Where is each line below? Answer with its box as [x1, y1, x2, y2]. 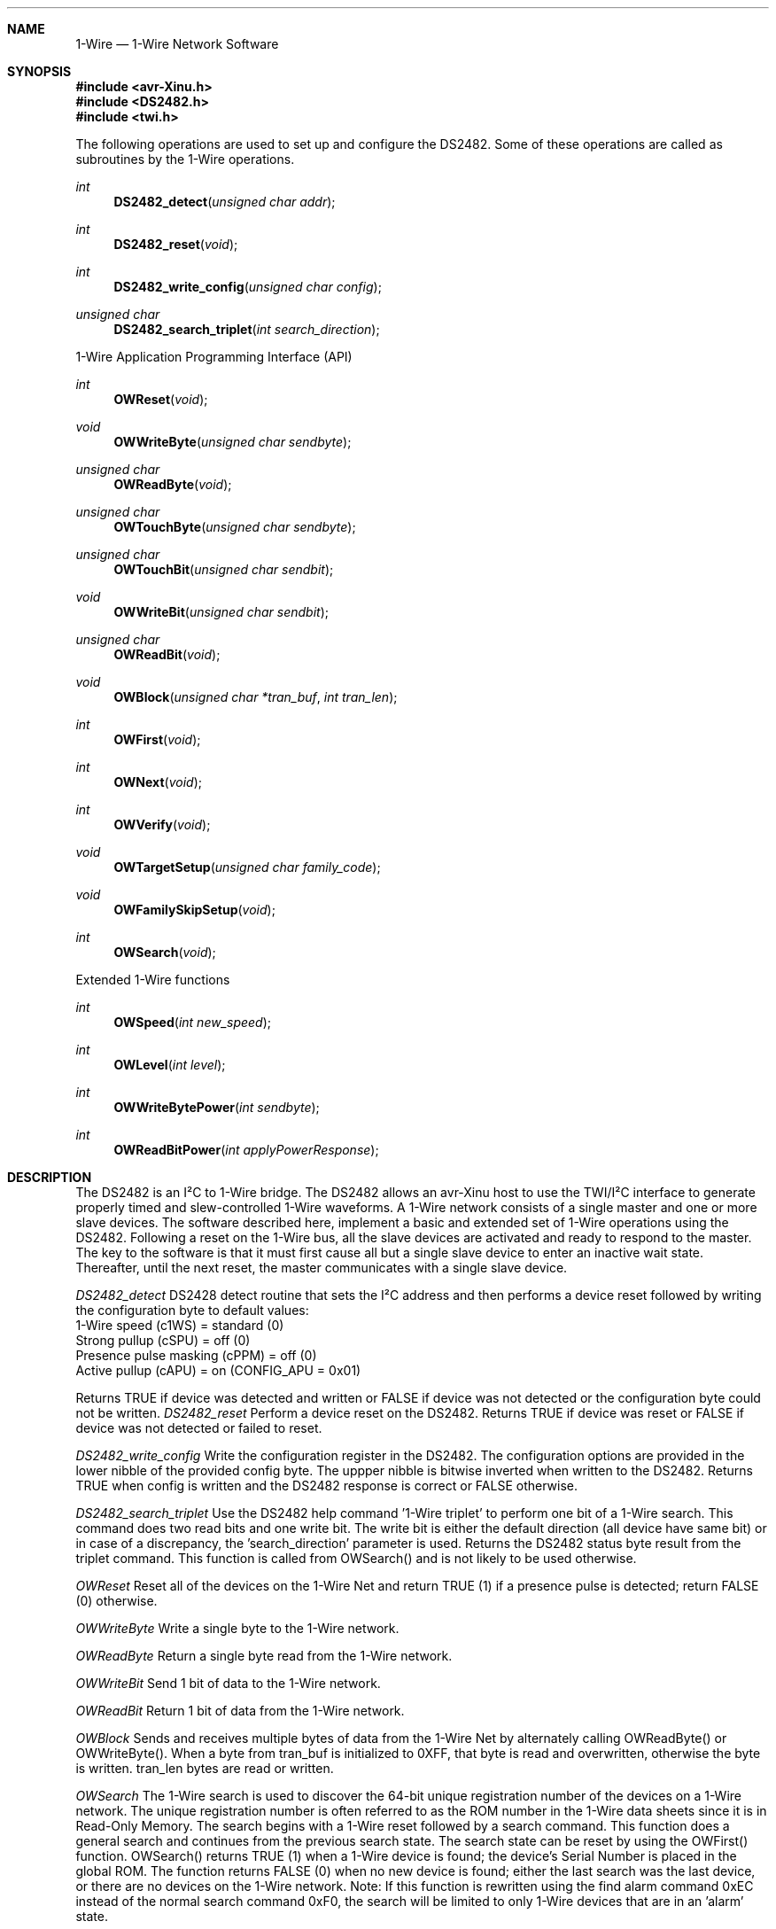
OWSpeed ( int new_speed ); [113, 1015, 272, 1030]
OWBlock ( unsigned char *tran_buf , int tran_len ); [113, 689, 398, 704]
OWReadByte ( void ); [113, 477, 232, 492]
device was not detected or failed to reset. [75, 1420, 322, 1435]
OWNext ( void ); [113, 774, 202, 789]
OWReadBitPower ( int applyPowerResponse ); [113, 1142, 379, 1157]
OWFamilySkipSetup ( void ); [113, 902, 275, 917]
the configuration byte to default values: [75, 1303, 309, 1318]
